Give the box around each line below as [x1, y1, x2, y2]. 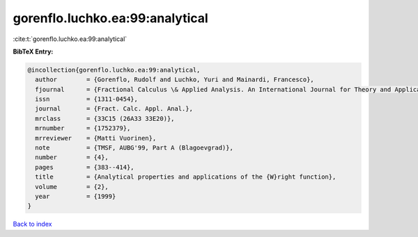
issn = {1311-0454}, [35, 95, 139, 104]
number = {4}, [35, 154, 109, 161]
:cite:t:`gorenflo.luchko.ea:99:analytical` [13, 35, 127, 43]
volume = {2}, [35, 183, 109, 190]
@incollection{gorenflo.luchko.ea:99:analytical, [27, 66, 201, 74]
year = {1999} [35, 193, 116, 200]
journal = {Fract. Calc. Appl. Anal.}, [35, 105, 193, 113]
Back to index [13, 220, 52, 229]
